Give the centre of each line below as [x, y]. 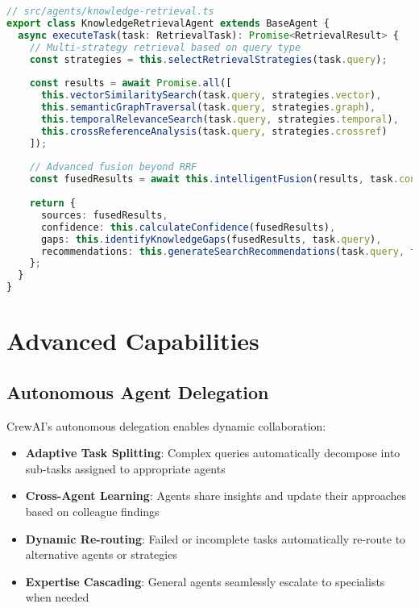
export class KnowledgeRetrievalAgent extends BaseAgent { [168, 23]
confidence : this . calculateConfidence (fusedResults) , [188, 227]
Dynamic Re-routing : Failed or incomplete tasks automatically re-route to [216, 538]
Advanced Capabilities [133, 341]
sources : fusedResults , [104, 215]
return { [52, 203]
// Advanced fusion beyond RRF [113, 167]
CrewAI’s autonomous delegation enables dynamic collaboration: [166, 425]
